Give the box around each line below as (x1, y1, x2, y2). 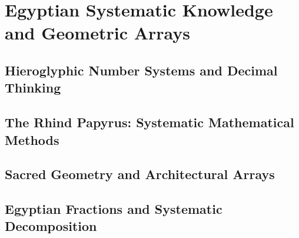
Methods (5, 130, 59, 148)
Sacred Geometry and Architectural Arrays (5, 165, 275, 183)
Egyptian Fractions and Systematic (5, 200, 222, 218)
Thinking (5, 78, 61, 97)
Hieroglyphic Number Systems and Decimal (5, 61, 278, 79)
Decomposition (5, 217, 97, 235)
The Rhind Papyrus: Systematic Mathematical (5, 113, 294, 131)
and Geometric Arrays (5, 21, 191, 45)
